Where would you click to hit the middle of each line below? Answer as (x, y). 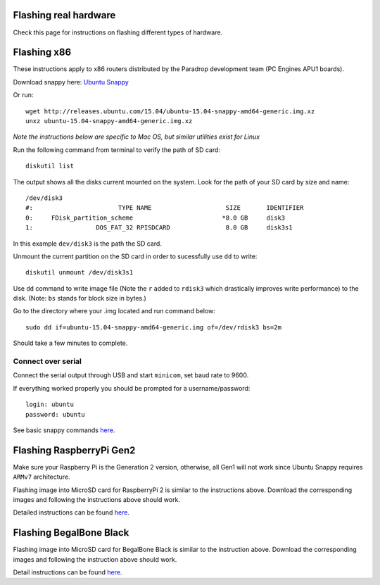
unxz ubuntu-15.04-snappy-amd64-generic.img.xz (109, 121)
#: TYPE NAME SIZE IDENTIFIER (165, 208)
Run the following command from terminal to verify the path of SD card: (117, 150)
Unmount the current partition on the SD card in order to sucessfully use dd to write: (135, 256)
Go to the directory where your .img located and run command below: (114, 311)
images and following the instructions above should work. (97, 500)
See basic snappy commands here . (64, 430)
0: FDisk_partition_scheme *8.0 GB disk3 (156, 218)
